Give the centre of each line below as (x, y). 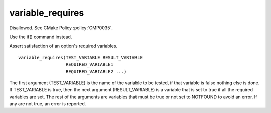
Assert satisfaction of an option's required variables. (63, 46)
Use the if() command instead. (41, 37)
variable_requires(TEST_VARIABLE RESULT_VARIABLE (81, 58)
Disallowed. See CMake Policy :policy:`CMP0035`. (61, 28)
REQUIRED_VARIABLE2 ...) (96, 72)
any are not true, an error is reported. (48, 104)
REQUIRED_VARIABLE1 (90, 65)
